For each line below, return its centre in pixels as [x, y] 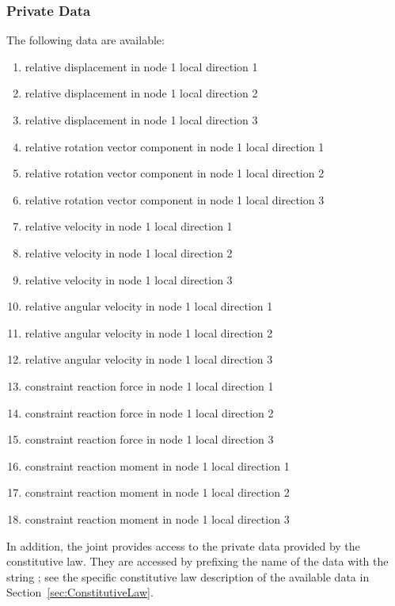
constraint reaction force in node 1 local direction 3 [149, 439]
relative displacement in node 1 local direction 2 [141, 93]
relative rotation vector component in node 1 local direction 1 [175, 146]
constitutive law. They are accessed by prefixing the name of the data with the [197, 561]
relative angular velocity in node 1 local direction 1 [149, 306]
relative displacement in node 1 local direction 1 [141, 66]
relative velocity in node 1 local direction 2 [129, 252]
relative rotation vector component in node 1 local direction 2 [175, 173]
